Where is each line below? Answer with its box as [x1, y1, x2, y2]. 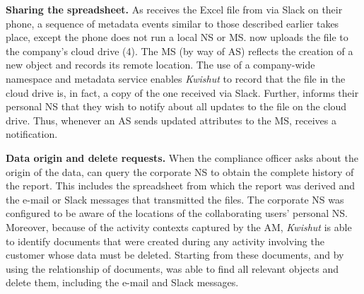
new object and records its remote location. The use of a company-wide [6, 57, 315, 72]
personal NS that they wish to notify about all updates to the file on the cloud [6, 99, 347, 114]
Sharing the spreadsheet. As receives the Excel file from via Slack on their [6, 2, 343, 16]
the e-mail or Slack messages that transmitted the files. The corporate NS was [6, 192, 344, 206]
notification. [6, 127, 58, 141]
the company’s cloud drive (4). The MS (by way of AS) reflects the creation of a [6, 43, 353, 58]
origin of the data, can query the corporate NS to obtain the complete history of [6, 164, 354, 179]
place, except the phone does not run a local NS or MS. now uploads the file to [6, 30, 348, 45]
